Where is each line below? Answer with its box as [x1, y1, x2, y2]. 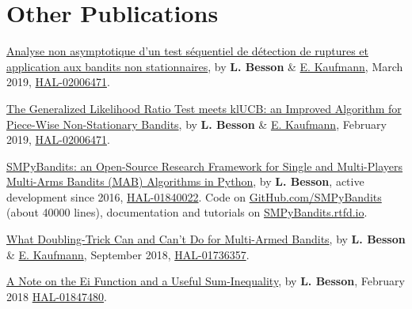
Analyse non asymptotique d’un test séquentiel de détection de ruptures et [6, 43, 369, 59]
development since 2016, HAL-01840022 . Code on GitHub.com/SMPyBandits [6, 188, 382, 205]
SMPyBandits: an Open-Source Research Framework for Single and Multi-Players [6, 157, 403, 174]
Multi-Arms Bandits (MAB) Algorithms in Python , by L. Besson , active [6, 173, 364, 190]
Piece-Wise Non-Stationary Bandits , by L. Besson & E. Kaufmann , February [6, 115, 387, 132]
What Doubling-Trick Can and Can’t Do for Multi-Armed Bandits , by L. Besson [6, 231, 406, 247]
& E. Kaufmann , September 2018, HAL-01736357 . [6, 246, 250, 262]
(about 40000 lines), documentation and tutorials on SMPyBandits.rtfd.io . [6, 204, 368, 220]
